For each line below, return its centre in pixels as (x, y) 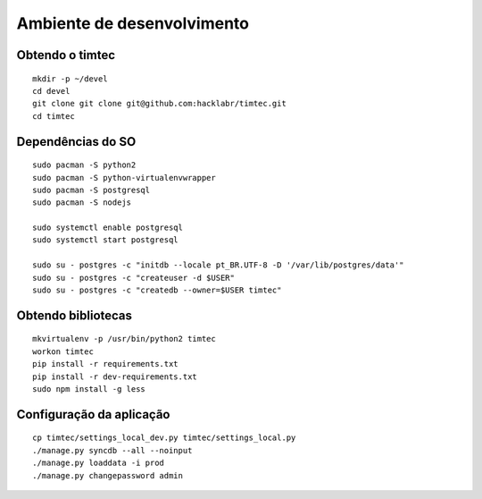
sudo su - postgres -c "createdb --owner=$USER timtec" (157, 290)
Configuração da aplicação (93, 414)
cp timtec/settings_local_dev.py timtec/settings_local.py (164, 438)
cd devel (51, 91)
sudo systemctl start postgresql (105, 240)
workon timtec (63, 351)
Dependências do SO (76, 142)
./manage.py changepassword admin (108, 475)
